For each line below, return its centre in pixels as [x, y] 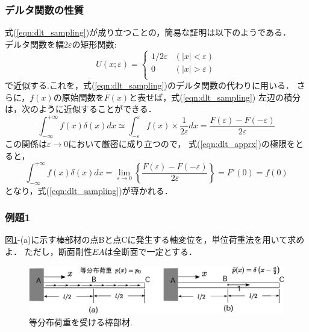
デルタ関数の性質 [44, 9]
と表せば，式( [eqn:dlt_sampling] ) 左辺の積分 [215, 97]
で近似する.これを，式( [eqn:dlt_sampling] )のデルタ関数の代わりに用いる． [150, 85]
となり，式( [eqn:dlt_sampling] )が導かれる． [89, 190]
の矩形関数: [94, 44]
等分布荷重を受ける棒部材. [81, 322]
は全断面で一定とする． [151, 251]
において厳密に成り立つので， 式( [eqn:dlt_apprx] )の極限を [182, 144]
